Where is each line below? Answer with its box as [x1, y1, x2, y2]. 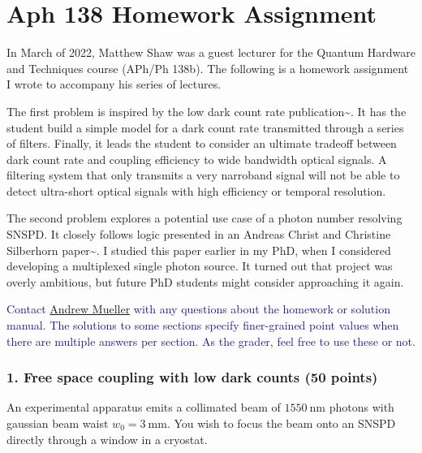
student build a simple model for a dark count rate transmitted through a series [6, 119, 404, 136]
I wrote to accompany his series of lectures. [6, 75, 222, 93]
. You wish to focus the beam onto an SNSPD [166, 415, 396, 432]
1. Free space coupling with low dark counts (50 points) [6, 367, 378, 387]
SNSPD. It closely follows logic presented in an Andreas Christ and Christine [6, 226, 391, 243]
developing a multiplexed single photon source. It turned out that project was [6, 257, 393, 274]
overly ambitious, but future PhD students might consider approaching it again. [6, 273, 404, 290]
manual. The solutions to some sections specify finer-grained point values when [6, 317, 399, 334]
